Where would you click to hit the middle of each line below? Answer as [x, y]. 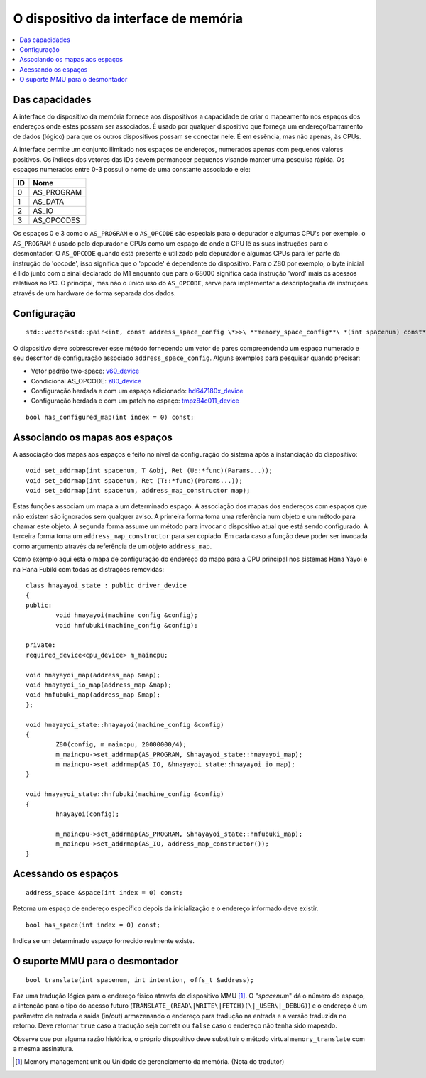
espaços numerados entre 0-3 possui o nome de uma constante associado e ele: [132, 169]
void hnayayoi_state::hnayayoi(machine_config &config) [125, 725]
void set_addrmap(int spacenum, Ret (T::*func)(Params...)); [134, 480]
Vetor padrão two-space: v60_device [85, 371]
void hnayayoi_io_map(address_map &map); [99, 685]
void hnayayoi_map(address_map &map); [93, 675]
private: [41, 645]
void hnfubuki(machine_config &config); [127, 625]
